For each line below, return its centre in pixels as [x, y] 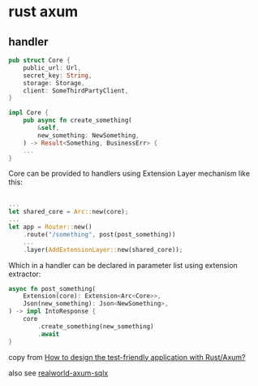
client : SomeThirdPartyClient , [76, 91]
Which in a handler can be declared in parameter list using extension [123, 265]
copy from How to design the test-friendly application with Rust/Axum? [127, 357]
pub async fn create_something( [77, 120]
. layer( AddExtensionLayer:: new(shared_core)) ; [103, 249]
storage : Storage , [54, 83]
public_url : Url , [52, 67]
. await [49, 334]
